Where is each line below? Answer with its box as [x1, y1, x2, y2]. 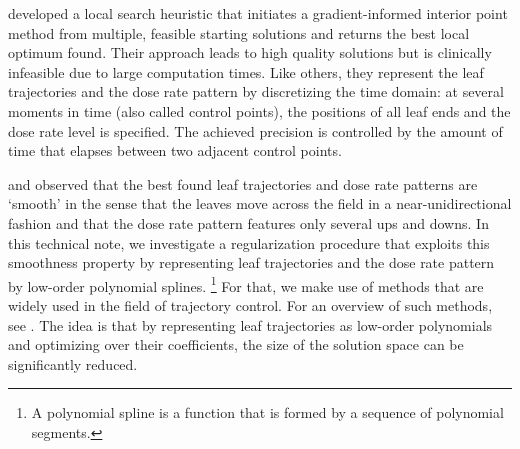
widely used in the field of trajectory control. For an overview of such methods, [8, 294, 493, 315]
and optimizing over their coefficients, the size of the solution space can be [8, 334, 464, 355]
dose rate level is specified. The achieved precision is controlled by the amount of [8, 120, 503, 141]
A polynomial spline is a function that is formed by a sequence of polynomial [31, 402, 504, 423]
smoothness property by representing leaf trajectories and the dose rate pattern [8, 252, 495, 273]
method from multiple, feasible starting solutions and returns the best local [8, 22, 470, 43]
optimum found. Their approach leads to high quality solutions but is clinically [8, 42, 492, 63]
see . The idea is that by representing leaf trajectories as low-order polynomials [8, 314, 493, 335]
